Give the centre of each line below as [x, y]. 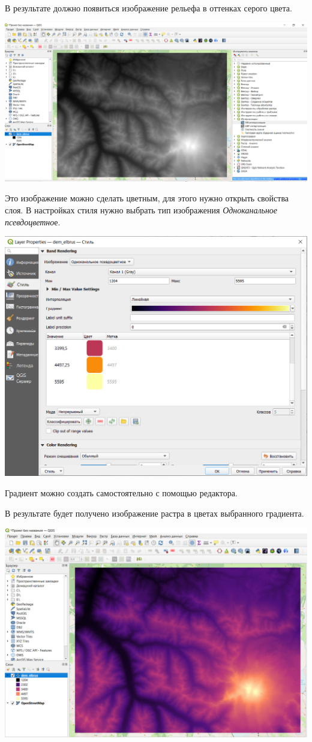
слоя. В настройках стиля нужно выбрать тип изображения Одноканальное [141, 210]
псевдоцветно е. [33, 221]
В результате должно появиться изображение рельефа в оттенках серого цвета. [148, 8]
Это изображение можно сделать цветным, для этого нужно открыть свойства [147, 198]
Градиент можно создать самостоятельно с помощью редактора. [121, 492]
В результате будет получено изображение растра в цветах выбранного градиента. [154, 513]
